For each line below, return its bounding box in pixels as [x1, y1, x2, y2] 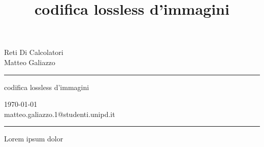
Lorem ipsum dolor [4, 133, 63, 144]
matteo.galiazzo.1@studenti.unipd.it [4, 108, 115, 119]
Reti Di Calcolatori [4, 47, 63, 57]
